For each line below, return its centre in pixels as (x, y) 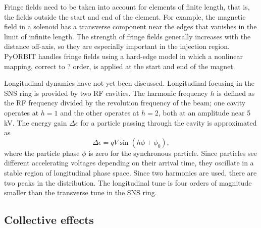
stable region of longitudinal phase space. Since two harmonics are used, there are (130, 172)
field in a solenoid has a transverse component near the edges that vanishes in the (130, 26)
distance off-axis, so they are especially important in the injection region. (117, 46)
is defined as (236, 93)
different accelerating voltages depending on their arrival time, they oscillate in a (129, 163)
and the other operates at (100, 112)
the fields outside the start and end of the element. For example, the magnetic (125, 16)
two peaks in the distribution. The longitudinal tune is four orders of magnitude (128, 182)
